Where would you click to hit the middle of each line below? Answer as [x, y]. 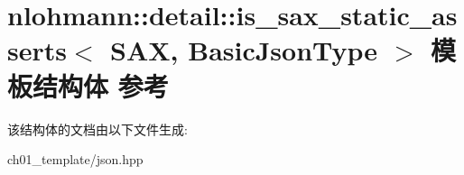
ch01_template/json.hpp [75, 159]
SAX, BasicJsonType [244, 50]
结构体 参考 [101, 85]
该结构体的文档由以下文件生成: [97, 129]
